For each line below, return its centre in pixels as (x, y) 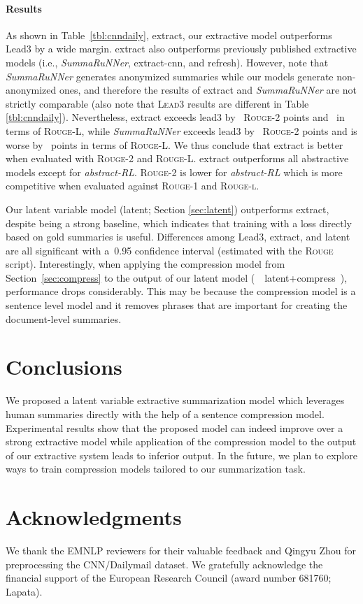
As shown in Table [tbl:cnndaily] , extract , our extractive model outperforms (169, 35)
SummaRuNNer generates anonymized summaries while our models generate (170, 76)
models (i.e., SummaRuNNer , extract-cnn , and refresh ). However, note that (167, 62)
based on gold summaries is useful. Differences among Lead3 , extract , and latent (178, 237)
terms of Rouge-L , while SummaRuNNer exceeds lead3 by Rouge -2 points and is (181, 130)
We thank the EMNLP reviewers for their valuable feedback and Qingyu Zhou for (181, 551)
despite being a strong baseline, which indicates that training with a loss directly (179, 223)
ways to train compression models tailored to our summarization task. (156, 469)
